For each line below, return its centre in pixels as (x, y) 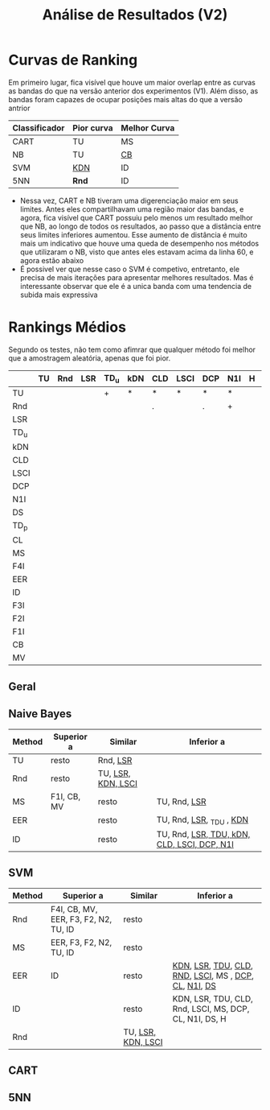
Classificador (39, 128)
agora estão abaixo (52, 260)
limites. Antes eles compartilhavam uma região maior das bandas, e (132, 209)
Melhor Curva (148, 128)
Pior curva (93, 128)
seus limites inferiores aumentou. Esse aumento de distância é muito (133, 234)
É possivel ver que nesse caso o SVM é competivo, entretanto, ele (129, 269)
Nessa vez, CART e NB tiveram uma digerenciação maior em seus (129, 200)
